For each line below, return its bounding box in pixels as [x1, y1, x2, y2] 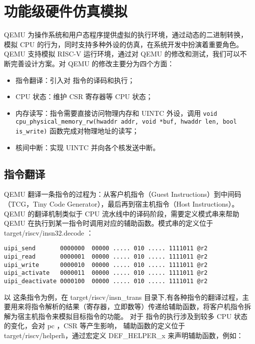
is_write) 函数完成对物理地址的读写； [15, 126, 139, 135]
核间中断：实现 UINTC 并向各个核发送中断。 [15, 142, 160, 152]
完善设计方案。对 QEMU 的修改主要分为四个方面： [10, 58, 175, 68]
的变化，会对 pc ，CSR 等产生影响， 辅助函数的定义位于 [4, 320, 185, 331]
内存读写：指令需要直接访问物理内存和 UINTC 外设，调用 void [15, 107, 217, 118]
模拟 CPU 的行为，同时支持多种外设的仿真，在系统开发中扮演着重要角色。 [4, 39, 243, 49]
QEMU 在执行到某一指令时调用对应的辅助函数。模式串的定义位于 [4, 218, 213, 228]
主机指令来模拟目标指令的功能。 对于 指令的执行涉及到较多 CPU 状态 [24, 311, 248, 321]
